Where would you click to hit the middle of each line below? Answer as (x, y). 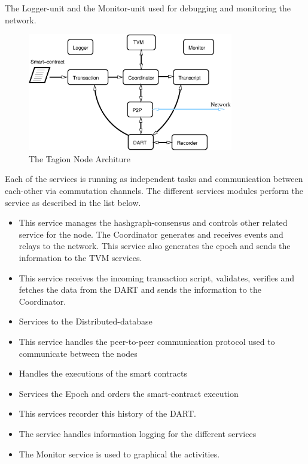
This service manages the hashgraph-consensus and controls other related (153, 222)
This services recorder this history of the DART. (107, 413)
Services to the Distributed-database (86, 321)
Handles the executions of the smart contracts (103, 373)
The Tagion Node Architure (80, 158)
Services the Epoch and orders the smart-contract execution (129, 393)
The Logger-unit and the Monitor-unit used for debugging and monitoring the (148, 8)
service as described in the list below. (73, 202)
